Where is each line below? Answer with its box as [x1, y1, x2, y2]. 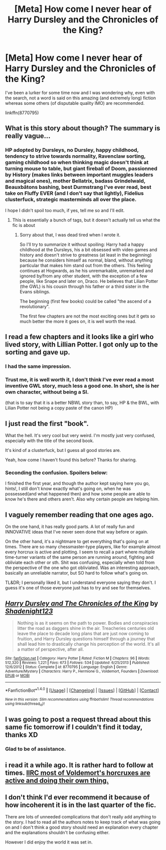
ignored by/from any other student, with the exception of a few [19, 273, 147, 279]
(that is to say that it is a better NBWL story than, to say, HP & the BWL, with [5, 400, 160, 406]
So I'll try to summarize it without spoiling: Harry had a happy [19, 241, 144, 247]
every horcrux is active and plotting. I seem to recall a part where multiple [5, 549, 155, 555]
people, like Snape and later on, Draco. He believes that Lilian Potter [19, 278, 158, 284]
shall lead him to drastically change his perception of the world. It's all [17, 641, 160, 647]
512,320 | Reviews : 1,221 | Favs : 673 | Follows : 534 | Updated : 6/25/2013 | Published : [5, 660, 150, 665]
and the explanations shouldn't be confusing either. [5, 830, 110, 836]
